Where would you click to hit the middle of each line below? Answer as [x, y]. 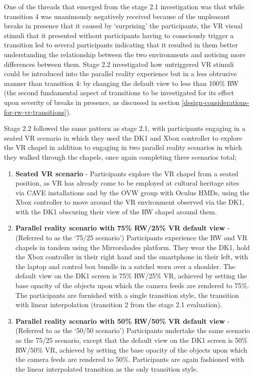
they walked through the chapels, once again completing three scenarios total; [120, 157]
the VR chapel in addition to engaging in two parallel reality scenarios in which [123, 147]
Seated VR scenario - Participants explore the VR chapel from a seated [127, 173]
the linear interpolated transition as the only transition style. [107, 368]
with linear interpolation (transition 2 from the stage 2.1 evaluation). [119, 304]
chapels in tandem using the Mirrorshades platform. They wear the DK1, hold [133, 247]
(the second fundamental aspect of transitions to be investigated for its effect [119, 93]
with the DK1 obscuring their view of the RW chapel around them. [116, 211]
